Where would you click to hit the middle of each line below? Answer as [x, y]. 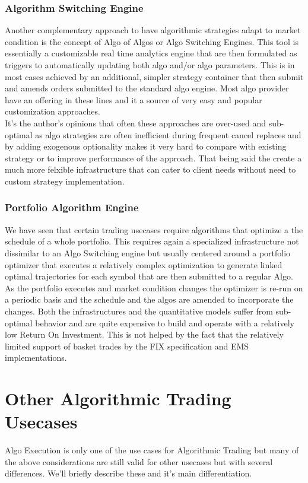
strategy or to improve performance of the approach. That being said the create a [153, 158]
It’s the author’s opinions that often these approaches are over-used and [136, 123]
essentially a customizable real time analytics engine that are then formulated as [151, 53]
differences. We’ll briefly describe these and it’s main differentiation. [128, 473]
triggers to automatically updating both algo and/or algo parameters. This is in [150, 65]
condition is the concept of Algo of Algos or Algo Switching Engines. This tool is [152, 41]
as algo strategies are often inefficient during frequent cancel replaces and [168, 134]
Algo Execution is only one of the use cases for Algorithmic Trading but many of [152, 450]
